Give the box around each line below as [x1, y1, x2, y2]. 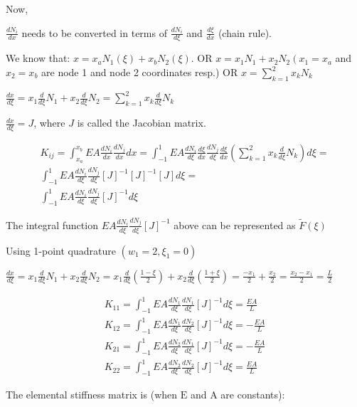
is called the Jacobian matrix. [77, 115, 206, 130]
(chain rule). [218, 25, 272, 40]
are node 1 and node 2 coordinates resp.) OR [41, 65, 238, 80]
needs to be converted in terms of [21, 25, 167, 40]
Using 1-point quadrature [6, 243, 116, 258]
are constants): [220, 386, 285, 401]
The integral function [6, 217, 98, 232]
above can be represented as [174, 217, 296, 232]
